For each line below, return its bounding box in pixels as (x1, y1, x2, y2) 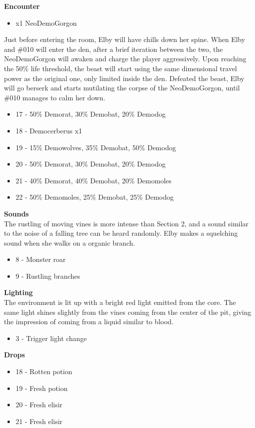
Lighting (4, 287, 33, 298)
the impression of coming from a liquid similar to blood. (4, 316, 173, 327)
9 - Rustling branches (15, 270, 81, 281)
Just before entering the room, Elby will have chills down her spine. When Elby (4, 34, 245, 44)
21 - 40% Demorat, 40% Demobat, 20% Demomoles (15, 175, 172, 185)
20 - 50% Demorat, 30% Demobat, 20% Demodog (15, 159, 166, 169)
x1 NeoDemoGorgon (15, 17, 77, 28)
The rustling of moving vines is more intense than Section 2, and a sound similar (4, 218, 249, 228)
